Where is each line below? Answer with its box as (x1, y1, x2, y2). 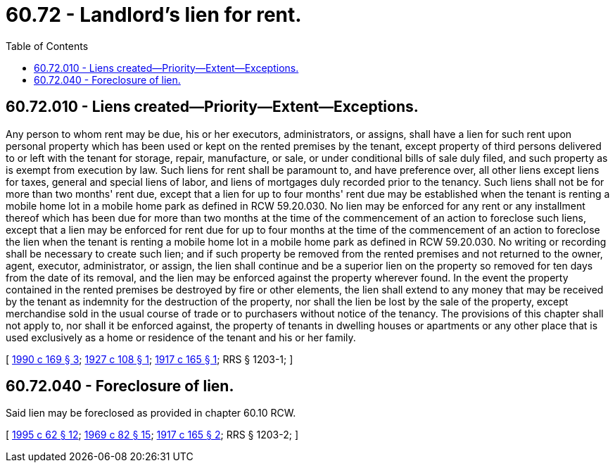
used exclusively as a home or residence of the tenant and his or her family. (6, 331, 356, 343)
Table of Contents (6, 39, 89, 52)
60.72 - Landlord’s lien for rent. (6, 3, 302, 27)
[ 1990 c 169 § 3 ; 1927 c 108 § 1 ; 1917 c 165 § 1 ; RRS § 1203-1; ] (6, 353, 293, 365)
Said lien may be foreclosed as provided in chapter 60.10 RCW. (6, 407, 296, 419)
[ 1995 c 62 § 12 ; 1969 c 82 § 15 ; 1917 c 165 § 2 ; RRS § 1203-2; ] (6, 429, 298, 441)
